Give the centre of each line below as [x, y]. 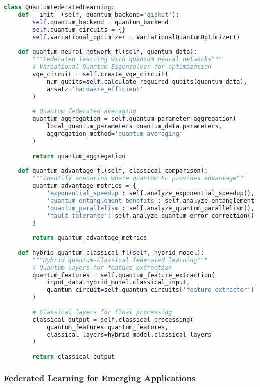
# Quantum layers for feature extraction [102, 268]
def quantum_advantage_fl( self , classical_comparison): [113, 171]
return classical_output [74, 357]
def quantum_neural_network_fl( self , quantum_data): [108, 52]
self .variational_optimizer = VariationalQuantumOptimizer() [136, 37]
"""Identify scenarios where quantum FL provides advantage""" [140, 178]
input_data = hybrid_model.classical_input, [118, 283]
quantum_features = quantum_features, [108, 327]
